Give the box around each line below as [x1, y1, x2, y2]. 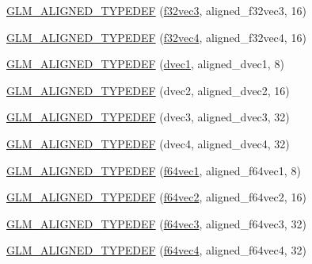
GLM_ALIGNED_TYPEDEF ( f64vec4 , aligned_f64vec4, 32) [6, 242, 306, 258]
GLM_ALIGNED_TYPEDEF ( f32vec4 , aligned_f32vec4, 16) [6, 29, 306, 45]
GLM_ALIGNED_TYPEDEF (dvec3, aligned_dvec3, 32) [6, 109, 290, 125]
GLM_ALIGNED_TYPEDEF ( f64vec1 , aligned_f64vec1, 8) [6, 162, 301, 178]
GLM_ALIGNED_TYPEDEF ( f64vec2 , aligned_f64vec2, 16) [6, 189, 306, 205]
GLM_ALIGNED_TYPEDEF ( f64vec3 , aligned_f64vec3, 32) [6, 215, 306, 231]
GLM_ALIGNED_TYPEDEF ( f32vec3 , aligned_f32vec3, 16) [6, 2, 306, 18]
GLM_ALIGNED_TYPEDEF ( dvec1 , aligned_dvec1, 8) [6, 55, 284, 72]
